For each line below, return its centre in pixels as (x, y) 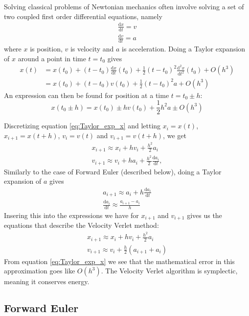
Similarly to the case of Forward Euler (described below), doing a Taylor (113, 171)
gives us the (204, 215)
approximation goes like (40, 271)
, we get (175, 135)
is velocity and (92, 48)
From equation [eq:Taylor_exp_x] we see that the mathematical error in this (119, 261)
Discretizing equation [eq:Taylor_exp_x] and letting (82, 126)
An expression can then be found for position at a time (87, 95)
